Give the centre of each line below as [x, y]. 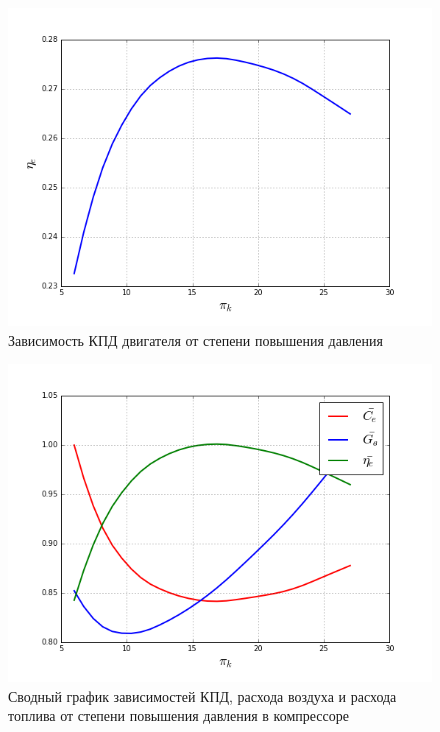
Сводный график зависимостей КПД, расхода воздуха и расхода [202, 695]
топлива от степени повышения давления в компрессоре [178, 715]
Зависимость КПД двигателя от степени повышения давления [195, 339]
